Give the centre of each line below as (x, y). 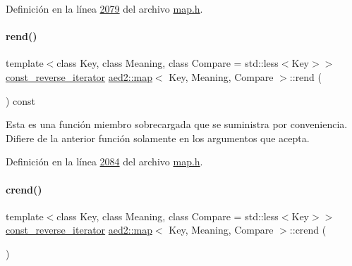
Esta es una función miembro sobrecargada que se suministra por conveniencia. (177, 124)
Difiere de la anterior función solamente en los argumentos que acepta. (158, 138)
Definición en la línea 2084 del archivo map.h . (104, 161)
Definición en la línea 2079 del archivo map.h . (104, 8)
